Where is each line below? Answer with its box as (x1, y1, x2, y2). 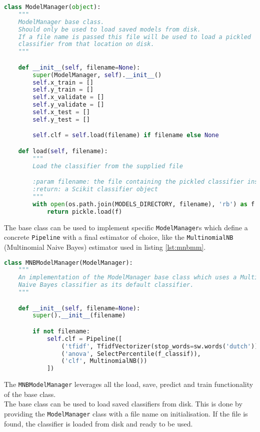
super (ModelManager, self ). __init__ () (32, 71, 162, 79)
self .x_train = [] (32, 79, 94, 86)
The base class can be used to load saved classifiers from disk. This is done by (4, 398, 242, 409)
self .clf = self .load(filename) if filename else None (32, 132, 219, 139)
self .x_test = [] (32, 109, 90, 116)
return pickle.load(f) (46, 208, 122, 215)
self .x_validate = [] (32, 94, 104, 101)
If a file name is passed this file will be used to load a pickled (18, 33, 251, 41)
